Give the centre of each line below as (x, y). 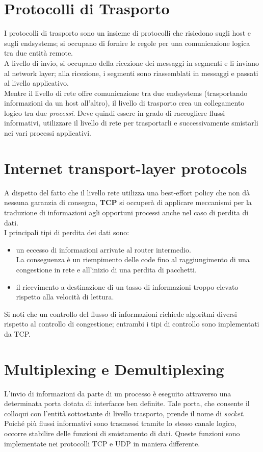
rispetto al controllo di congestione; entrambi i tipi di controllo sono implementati (132, 324)
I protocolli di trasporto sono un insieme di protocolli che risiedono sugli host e (128, 33)
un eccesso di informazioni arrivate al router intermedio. (103, 249)
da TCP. (17, 333)
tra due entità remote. (39, 53)
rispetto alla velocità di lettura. (65, 297)
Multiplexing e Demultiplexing (114, 369)
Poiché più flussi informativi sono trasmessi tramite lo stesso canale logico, (120, 423)
